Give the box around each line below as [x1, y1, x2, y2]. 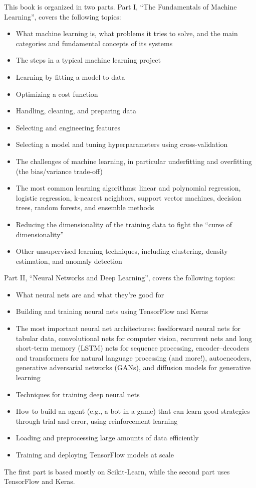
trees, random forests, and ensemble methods [16, 202, 154, 213]
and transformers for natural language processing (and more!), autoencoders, [16, 352, 251, 363]
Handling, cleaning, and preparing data [16, 105, 136, 116]
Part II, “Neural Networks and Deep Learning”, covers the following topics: [4, 272, 235, 283]
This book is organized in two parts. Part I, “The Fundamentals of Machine [4, 2, 237, 12]
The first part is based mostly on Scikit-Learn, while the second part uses [4, 466, 230, 476]
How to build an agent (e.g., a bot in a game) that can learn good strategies [16, 406, 250, 416]
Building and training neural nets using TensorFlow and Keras [16, 306, 208, 316]
